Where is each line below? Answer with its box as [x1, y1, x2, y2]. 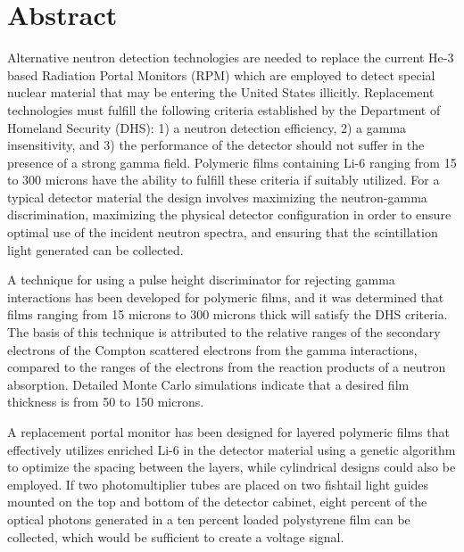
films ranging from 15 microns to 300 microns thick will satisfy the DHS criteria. [7, 305, 448, 324]
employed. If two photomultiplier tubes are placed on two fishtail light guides [7, 474, 429, 493]
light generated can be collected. [7, 240, 184, 259]
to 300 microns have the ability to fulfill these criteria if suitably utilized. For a [7, 170, 440, 189]
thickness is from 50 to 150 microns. [7, 392, 204, 411]
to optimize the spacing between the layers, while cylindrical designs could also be [7, 457, 456, 476]
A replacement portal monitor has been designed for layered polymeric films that [7, 423, 450, 441]
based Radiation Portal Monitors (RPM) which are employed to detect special [7, 65, 435, 84]
